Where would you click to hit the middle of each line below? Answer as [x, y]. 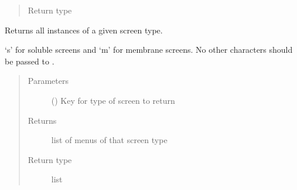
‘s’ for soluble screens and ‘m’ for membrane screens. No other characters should [149, 50]
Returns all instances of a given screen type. [84, 30]
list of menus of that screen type [109, 140]
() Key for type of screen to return [113, 100]
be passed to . [30, 61]
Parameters [48, 81]
